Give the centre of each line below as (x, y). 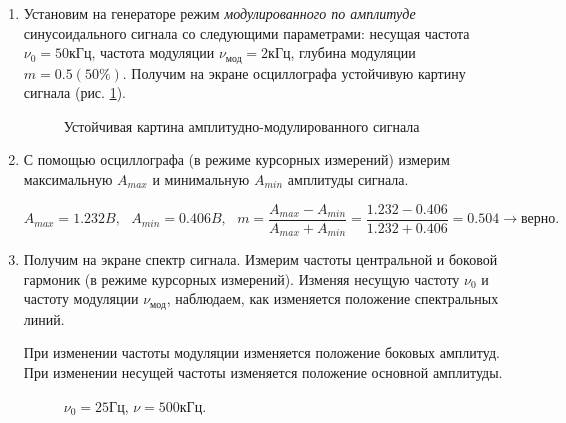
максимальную (68, 179)
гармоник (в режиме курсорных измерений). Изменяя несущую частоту (241, 278)
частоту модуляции (81, 298)
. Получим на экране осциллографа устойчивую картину (294, 72)
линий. (44, 318)
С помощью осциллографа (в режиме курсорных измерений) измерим (236, 159)
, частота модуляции (153, 52)
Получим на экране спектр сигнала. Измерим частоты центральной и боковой (260, 259)
